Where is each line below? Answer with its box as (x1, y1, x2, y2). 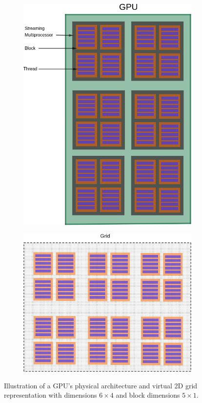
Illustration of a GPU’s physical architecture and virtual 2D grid (4, 380, 198, 390)
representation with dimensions (4, 390, 97, 400)
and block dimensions (116, 390, 180, 400)
